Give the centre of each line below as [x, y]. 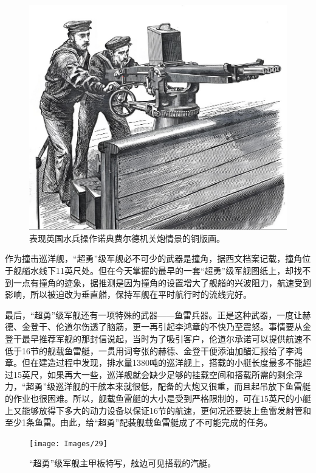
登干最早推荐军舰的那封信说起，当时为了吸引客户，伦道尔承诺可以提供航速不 [158, 338]
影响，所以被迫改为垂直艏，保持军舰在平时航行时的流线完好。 [128, 294]
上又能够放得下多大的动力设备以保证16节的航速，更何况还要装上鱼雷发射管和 [158, 410]
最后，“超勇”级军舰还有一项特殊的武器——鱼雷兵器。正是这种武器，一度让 [154, 314]
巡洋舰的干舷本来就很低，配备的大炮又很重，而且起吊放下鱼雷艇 [183, 386]
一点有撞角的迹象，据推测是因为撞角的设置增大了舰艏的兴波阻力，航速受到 [162, 282]
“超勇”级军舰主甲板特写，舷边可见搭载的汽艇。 [123, 463]
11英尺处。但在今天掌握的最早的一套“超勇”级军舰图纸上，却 [175, 270]
